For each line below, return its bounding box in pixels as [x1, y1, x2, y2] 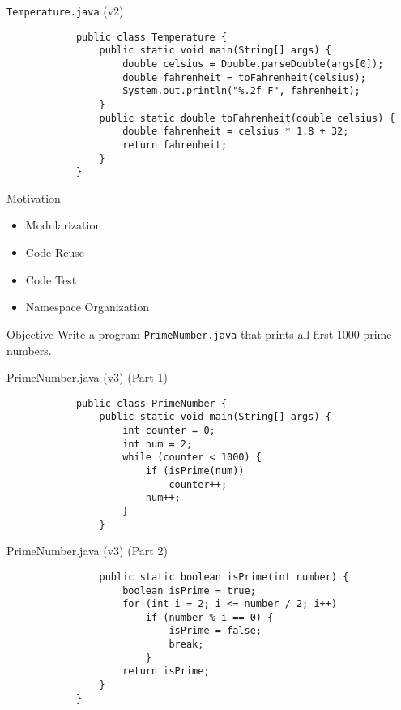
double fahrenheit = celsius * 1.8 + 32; [122, 126, 349, 138]
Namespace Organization [25, 298, 149, 315]
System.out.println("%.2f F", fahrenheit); [122, 85, 360, 97]
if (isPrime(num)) [145, 464, 245, 477]
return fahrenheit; [122, 139, 228, 151]
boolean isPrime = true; [122, 584, 256, 597]
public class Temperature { [75, 31, 228, 43]
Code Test [25, 271, 77, 288]
